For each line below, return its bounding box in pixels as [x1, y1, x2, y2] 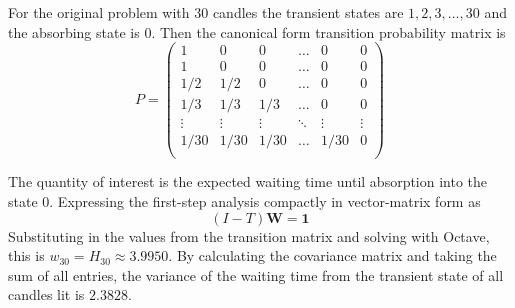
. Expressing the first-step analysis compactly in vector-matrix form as [49, 191, 481, 212]
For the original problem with [8, 2, 190, 22]
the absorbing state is [8, 21, 140, 42]
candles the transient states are [212, 2, 404, 22]
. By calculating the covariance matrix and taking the [168, 245, 497, 266]
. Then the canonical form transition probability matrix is [151, 21, 506, 42]
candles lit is [8, 284, 85, 305]
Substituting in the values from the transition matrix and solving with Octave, [8, 225, 490, 246]
